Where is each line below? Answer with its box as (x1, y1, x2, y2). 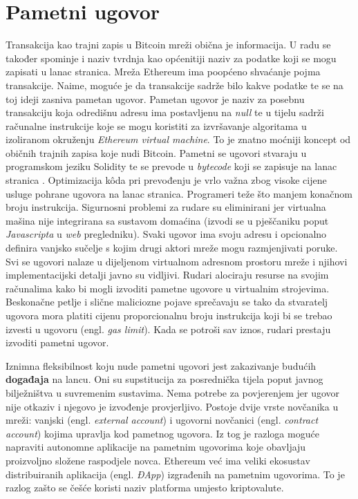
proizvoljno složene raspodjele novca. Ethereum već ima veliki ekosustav (6, 453, 310, 467)
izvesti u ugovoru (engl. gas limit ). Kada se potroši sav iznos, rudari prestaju (6, 321, 331, 336)
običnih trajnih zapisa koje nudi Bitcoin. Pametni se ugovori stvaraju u (6, 145, 307, 160)
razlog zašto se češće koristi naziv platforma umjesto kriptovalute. (6, 480, 284, 495)
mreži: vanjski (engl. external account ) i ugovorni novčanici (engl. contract (6, 413, 319, 427)
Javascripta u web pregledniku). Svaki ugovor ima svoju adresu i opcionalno (6, 227, 327, 241)
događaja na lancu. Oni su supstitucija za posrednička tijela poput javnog (6, 372, 323, 386)
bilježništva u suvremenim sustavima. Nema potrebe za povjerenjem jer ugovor (6, 385, 340, 399)
